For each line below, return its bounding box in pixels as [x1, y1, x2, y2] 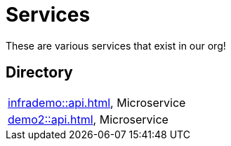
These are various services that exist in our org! [6, 39, 226, 52]
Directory [6, 64, 73, 82]
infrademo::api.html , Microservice [8, 95, 186, 110]
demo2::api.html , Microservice [8, 112, 169, 126]
